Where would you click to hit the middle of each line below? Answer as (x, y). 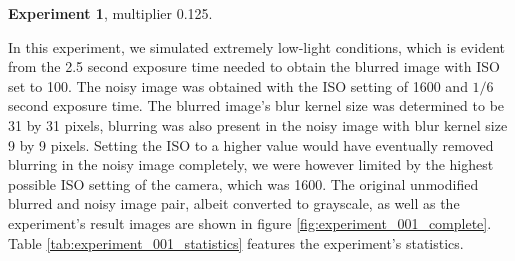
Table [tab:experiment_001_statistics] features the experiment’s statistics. (236, 242)
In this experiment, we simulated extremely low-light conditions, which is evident (256, 46)
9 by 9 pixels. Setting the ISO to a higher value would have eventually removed (251, 144)
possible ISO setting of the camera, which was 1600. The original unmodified (243, 183)
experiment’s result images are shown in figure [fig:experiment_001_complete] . (250, 222)
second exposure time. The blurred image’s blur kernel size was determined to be (256, 105)
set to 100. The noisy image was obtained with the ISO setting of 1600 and (238, 85)
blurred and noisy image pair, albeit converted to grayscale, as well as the (234, 203)
